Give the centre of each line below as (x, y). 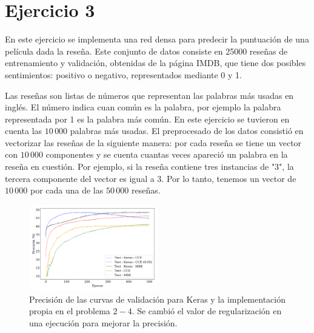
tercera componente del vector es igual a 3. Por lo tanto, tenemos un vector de (151, 178)
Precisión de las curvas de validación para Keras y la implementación (157, 299)
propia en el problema (70, 311)
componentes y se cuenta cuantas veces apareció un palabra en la (167, 154)
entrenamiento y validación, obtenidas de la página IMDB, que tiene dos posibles (155, 63)
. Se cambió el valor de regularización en (207, 311)
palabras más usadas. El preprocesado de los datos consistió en (187, 131)
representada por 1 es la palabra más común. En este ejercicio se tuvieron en (147, 119)
